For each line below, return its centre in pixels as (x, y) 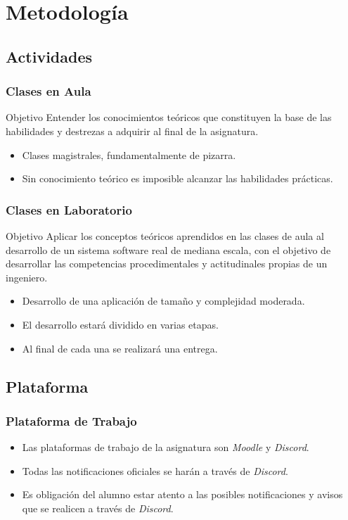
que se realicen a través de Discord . (98, 508)
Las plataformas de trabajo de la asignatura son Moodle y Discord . (166, 447)
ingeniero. (27, 277)
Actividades (49, 56)
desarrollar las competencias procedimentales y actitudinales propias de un (167, 264)
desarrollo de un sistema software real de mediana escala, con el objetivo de (168, 249)
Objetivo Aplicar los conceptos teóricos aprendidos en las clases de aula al (165, 235)
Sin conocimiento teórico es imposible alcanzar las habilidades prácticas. (178, 178)
